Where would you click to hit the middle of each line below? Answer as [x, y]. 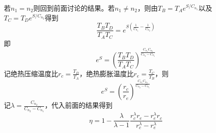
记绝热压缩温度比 [31, 73]
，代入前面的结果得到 [79, 105]
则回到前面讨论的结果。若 [74, 8]
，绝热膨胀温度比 [107, 73]
